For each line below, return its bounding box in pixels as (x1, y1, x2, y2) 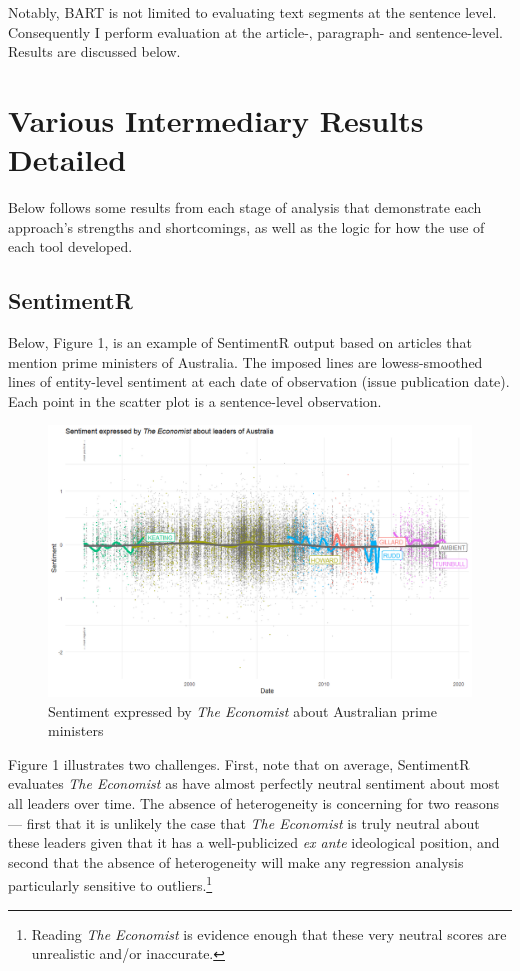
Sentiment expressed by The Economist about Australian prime (48, 700, 437, 721)
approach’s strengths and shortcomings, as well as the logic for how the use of (8, 216, 485, 237)
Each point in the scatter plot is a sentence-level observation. (8, 390, 382, 411)
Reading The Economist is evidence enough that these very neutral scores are (31, 923, 507, 944)
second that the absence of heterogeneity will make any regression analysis (8, 851, 464, 872)
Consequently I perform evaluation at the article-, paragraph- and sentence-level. (8, 21, 504, 42)
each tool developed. (8, 236, 133, 257)
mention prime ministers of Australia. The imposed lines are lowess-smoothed (8, 351, 483, 372)
